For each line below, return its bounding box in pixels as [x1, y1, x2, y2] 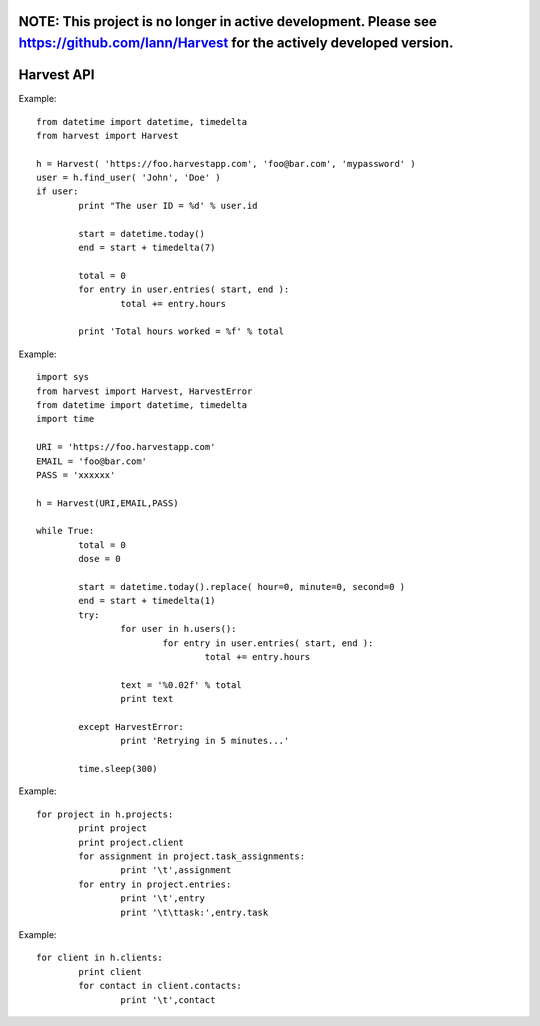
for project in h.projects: [36, 808, 174, 820]
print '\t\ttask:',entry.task [120, 906, 269, 918]
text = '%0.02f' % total [120, 679, 242, 690]
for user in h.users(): [120, 623, 237, 635]
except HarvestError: [78, 721, 185, 732]
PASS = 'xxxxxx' [36, 469, 116, 480]
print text [120, 693, 174, 705]
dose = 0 [78, 553, 121, 565]
